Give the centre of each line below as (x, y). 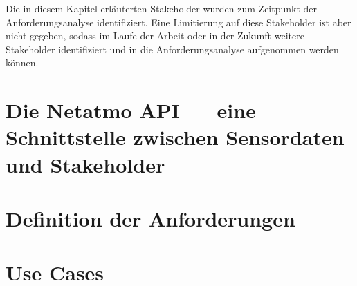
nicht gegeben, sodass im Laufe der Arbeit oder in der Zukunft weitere (155, 36)
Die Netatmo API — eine (131, 110)
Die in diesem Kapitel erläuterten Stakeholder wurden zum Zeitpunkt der (162, 8)
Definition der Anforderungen (150, 218)
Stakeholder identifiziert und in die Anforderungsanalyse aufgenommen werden (172, 49)
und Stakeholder (85, 164)
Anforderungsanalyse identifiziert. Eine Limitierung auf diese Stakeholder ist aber (178, 22)
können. (22, 63)
